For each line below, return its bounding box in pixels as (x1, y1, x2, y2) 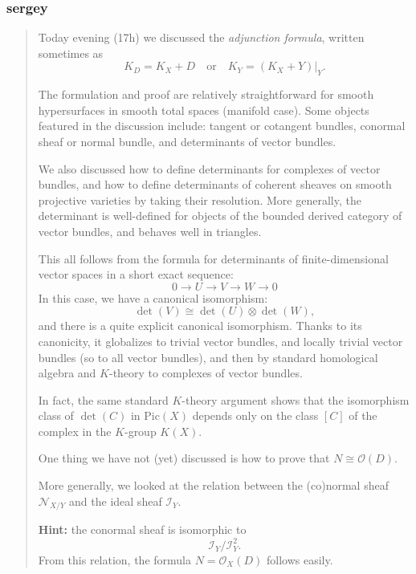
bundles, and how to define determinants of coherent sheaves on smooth (38, 176, 392, 193)
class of (38, 407, 74, 424)
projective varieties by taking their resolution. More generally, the (38, 191, 361, 208)
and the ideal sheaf (69, 492, 162, 509)
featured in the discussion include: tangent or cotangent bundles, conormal (38, 117, 406, 134)
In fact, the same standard (38, 391, 169, 408)
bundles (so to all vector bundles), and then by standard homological (38, 348, 378, 365)
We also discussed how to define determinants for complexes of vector (38, 160, 381, 177)
